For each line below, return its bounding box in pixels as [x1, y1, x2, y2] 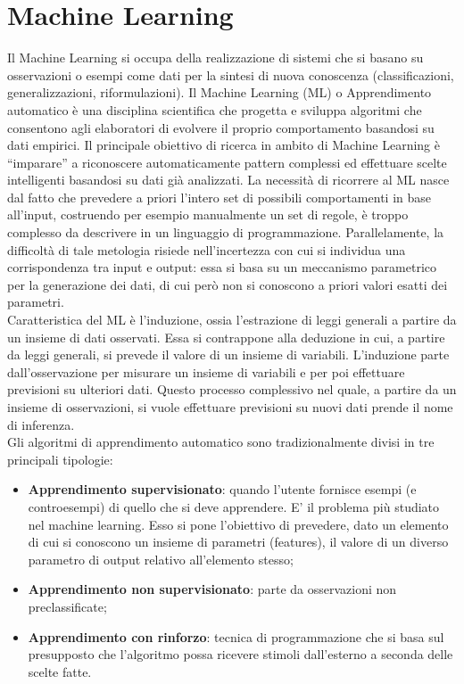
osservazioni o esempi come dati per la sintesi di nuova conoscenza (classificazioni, [7, 65, 454, 84]
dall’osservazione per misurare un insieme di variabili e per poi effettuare [7, 362, 405, 381]
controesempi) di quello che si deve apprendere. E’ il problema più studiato [28, 497, 440, 515]
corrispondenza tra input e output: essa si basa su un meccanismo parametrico [7, 258, 436, 276]
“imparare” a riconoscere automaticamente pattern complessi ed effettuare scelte [7, 152, 447, 171]
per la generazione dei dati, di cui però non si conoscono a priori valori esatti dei [7, 275, 448, 293]
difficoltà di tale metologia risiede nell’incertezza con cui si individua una [7, 240, 406, 259]
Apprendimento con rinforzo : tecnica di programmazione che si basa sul [28, 627, 444, 646]
